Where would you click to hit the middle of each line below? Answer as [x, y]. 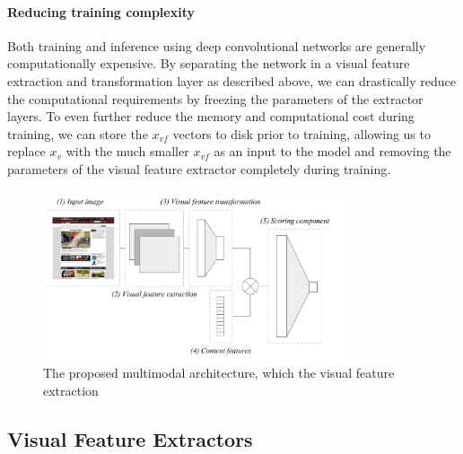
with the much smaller [127, 151]
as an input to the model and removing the [332, 151]
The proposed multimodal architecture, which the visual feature [219, 373]
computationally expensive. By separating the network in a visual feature [209, 63]
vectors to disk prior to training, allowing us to [301, 133]
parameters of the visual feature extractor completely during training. [199, 168]
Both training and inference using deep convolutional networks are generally [217, 45]
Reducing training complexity [101, 11]
